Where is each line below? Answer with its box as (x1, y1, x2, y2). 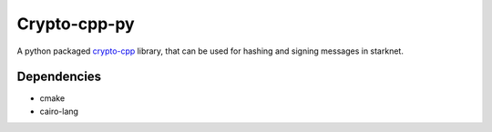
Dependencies (16, 69, 102, 85)
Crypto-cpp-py (16, 14, 136, 34)
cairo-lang (39, 106, 79, 117)
